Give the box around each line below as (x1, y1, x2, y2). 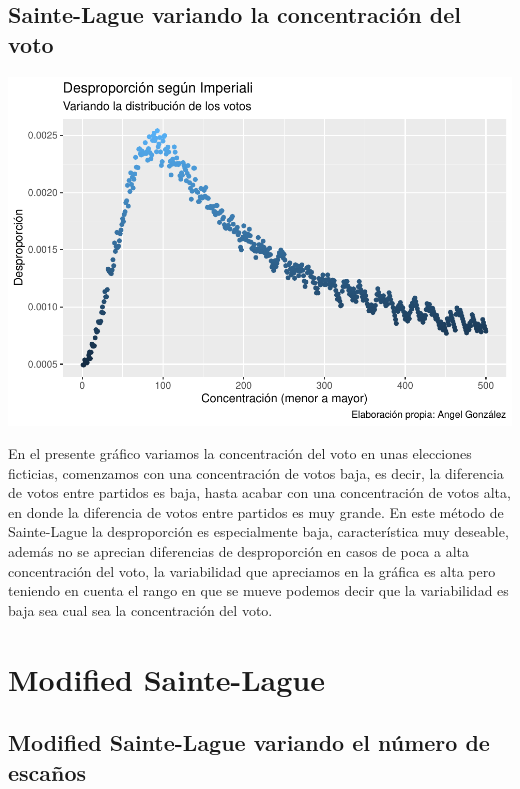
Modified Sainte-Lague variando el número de (8, 727, 490, 758)
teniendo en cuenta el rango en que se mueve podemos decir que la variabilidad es (8, 580, 509, 601)
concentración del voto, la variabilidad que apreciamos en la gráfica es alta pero (8, 560, 496, 581)
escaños (8, 756, 87, 787)
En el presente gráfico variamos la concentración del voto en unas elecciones (8, 443, 472, 464)
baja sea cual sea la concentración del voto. (8, 599, 273, 620)
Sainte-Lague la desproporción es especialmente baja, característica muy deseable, (8, 521, 509, 542)
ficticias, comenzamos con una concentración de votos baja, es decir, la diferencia (8, 462, 504, 483)
